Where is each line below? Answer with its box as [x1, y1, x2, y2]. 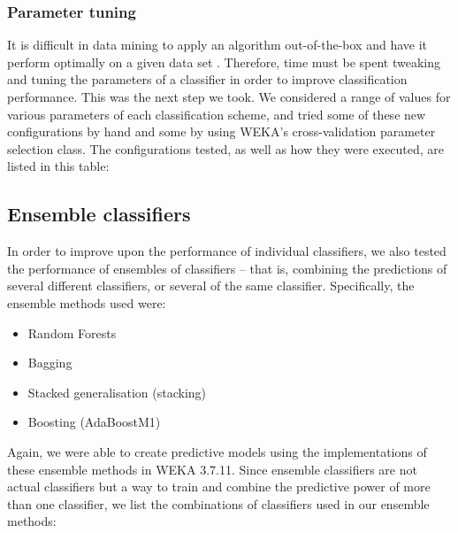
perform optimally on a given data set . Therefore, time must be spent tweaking [7, 52, 440, 71]
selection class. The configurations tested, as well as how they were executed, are [7, 139, 445, 158]
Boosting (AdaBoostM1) [27, 413, 161, 431]
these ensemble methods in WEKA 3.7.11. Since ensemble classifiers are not [7, 460, 417, 478]
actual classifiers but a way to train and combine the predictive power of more [7, 477, 431, 496]
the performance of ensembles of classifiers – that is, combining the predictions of [7, 259, 447, 277]
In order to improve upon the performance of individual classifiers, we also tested [7, 242, 447, 260]
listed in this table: [7, 157, 110, 175]
